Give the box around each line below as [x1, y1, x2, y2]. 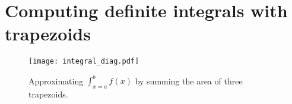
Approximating [28, 74, 84, 87]
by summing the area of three [135, 74, 243, 87]
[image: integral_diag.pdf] [28, 57, 139, 66]
